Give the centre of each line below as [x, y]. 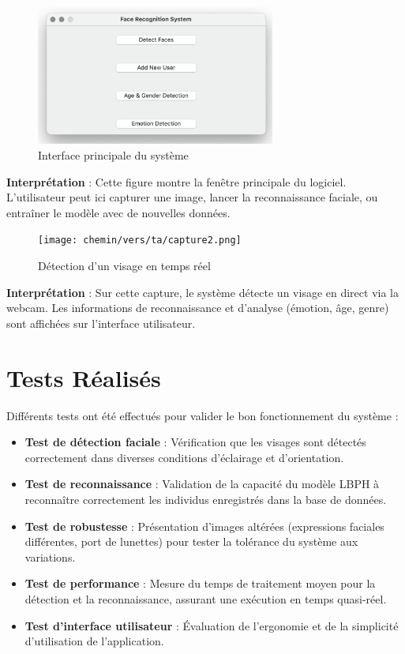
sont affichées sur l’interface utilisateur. [101, 323]
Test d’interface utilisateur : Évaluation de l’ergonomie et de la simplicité [212, 625]
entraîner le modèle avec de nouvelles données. [118, 212]
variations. [50, 556]
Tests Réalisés [84, 377]
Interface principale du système [113, 155]
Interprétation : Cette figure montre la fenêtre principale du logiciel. [176, 181]
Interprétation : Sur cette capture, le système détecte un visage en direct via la [202, 292]
